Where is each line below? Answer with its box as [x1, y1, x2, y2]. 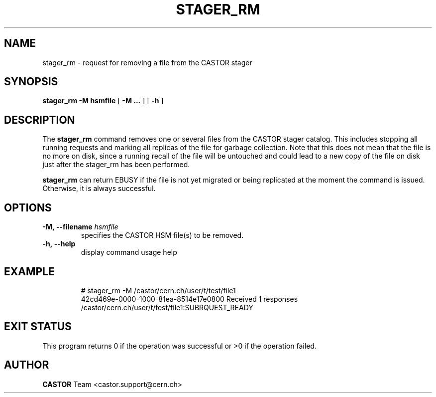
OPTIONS [4, 201, 52, 214]
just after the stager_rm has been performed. [42, 160, 190, 169]
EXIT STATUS [4, 320, 72, 333]
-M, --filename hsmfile [42, 222, 118, 231]
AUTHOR [4, 359, 49, 372]
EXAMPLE [4, 265, 55, 278]
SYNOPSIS [4, 75, 58, 88]
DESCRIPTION [4, 113, 75, 126]
